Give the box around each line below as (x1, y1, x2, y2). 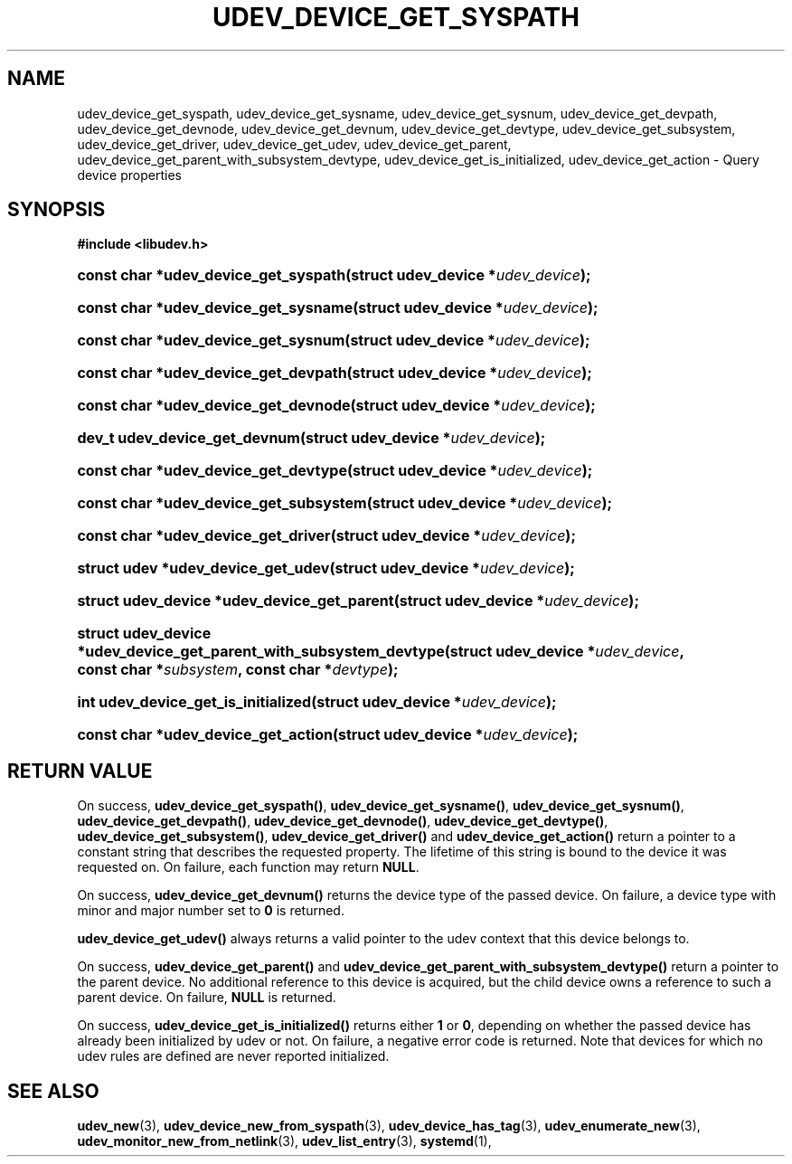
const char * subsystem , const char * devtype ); (77, 660, 399, 679)
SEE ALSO (7, 1079, 99, 1102)
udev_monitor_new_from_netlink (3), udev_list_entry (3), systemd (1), (77, 1133, 492, 1150)
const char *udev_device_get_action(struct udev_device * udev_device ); (77, 725, 579, 744)
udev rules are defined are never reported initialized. (77, 1048, 390, 1065)
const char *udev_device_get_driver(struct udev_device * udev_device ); (77, 526, 576, 545)
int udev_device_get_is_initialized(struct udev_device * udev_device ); (77, 693, 557, 712)
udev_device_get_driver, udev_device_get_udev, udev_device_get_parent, (77, 136, 512, 152)
